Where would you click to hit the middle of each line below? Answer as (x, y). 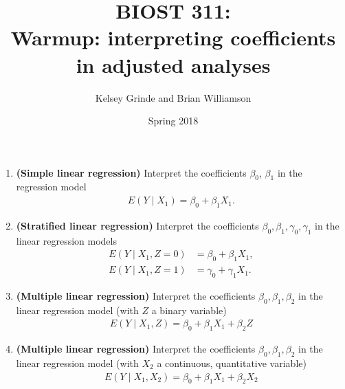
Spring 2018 (173, 121)
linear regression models (66, 240)
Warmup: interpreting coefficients (173, 37)
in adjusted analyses (173, 64)
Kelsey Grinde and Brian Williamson (173, 97)
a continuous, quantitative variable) (232, 363)
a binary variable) (189, 310)
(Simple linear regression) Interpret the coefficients (131, 172)
